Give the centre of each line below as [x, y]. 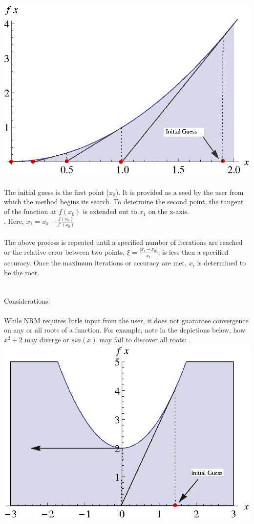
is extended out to [110, 211]
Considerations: [27, 301]
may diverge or [47, 339]
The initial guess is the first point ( [57, 192]
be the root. [22, 272]
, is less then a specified [193, 251]
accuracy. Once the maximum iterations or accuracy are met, [95, 263]
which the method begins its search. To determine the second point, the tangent [124, 202]
